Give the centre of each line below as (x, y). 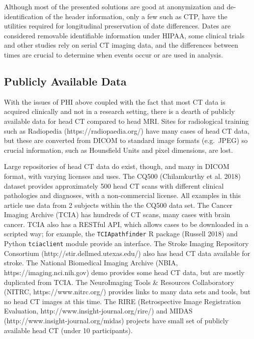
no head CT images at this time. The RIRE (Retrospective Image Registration (123, 301)
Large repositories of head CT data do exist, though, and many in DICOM (117, 166)
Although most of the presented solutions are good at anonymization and (114, 6)
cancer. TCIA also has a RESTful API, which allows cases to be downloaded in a (126, 224)
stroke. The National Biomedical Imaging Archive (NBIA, (91, 263)
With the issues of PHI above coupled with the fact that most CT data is (115, 101)
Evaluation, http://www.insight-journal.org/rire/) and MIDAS (98, 311)
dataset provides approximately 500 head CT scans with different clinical (114, 185)
